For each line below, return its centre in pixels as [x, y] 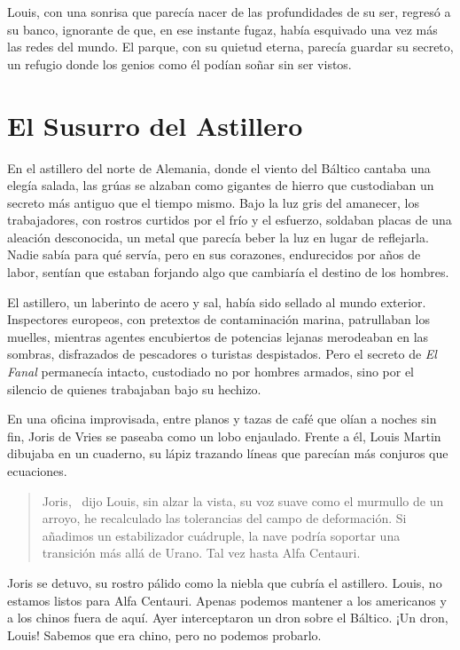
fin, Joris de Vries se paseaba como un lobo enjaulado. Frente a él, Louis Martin [224, 436]
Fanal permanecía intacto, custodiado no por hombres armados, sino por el [211, 372]
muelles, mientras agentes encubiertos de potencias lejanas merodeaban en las [218, 336]
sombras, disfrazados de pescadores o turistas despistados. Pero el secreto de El [222, 354]
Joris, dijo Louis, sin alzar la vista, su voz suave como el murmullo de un [243, 500]
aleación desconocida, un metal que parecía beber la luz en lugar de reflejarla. [218, 237]
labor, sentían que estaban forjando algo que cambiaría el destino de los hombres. [228, 272]
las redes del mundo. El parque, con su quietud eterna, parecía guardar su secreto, [230, 47]
